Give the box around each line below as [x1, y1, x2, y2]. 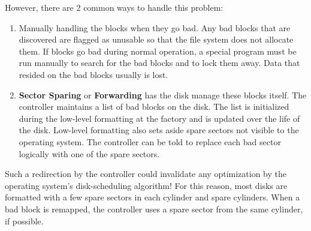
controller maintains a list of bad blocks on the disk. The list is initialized [19, 100, 289, 113]
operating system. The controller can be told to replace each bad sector [19, 135, 281, 148]
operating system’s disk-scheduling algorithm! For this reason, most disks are [5, 179, 288, 191]
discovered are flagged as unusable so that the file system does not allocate [19, 33, 294, 46]
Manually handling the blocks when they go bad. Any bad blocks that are [19, 21, 291, 34]
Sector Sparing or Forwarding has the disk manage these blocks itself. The [19, 88, 307, 101]
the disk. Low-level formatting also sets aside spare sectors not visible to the [19, 124, 299, 136]
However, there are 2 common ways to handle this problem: [5, 1, 224, 13]
